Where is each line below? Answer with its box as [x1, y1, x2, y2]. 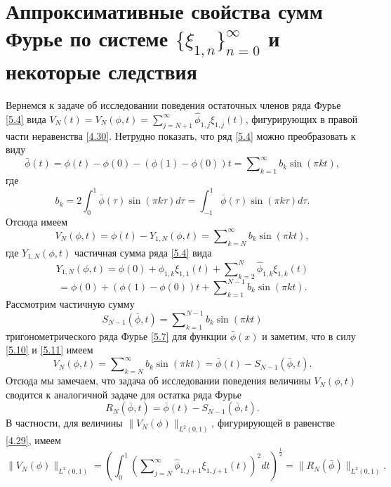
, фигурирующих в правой [245, 111, 358, 126]
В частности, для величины [6, 415, 123, 430]
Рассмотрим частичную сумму [6, 296, 135, 311]
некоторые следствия [6, 56, 197, 85]
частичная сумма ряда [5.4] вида [74, 245, 212, 259]
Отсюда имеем [6, 214, 67, 228]
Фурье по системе [6, 24, 168, 53]
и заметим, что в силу [262, 328, 356, 343]
